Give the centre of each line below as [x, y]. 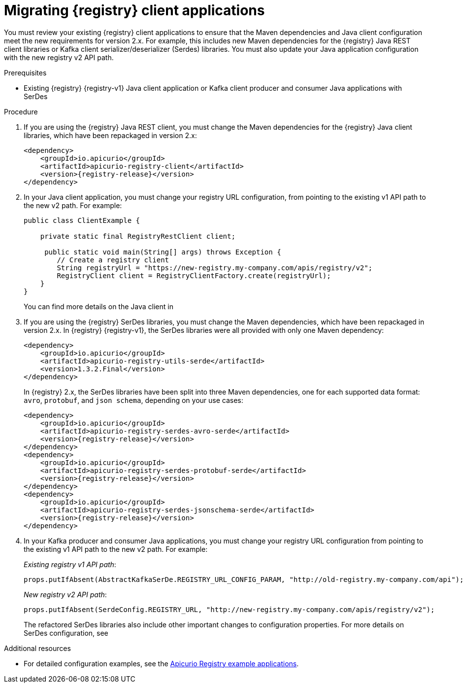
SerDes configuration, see [66, 633]
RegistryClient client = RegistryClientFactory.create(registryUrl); [194, 275]
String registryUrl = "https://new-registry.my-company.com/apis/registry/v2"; [215, 268]
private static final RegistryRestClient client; [138, 236]
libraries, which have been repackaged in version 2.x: [110, 135]
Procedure [21, 111]
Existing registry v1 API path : [70, 564]
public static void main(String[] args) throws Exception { [163, 252]
